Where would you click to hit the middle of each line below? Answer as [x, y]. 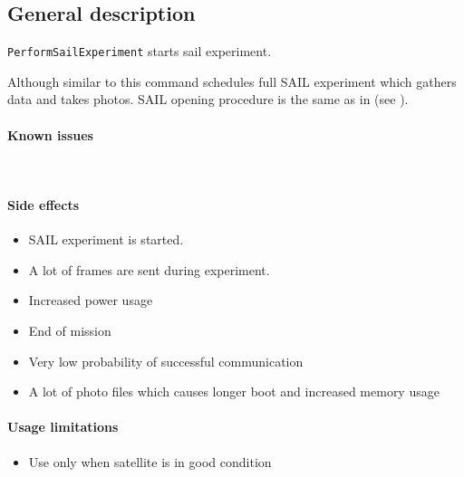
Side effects [43, 205]
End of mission [70, 331]
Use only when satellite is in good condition [150, 461]
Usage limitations [63, 427]
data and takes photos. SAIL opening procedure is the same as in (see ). [208, 99]
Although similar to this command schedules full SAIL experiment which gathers [232, 81]
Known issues [50, 134]
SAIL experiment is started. [106, 239]
